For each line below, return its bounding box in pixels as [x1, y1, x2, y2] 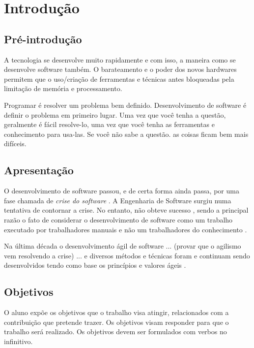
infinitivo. [4, 336, 33, 346]
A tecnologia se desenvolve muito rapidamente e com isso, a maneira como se [4, 54, 236, 64]
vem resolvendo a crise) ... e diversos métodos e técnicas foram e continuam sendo [4, 250, 250, 260]
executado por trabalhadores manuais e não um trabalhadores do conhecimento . [4, 224, 247, 234]
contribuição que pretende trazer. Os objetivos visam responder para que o [4, 316, 229, 327]
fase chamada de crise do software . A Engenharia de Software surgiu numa [4, 195, 231, 205]
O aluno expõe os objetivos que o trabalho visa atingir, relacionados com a [4, 307, 229, 317]
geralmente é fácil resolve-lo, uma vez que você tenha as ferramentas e [4, 119, 215, 129]
